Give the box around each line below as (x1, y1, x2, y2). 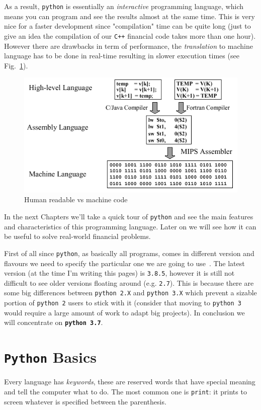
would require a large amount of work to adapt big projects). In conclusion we (4, 307, 245, 317)
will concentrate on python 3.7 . (4, 317, 103, 327)
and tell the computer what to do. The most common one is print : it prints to (4, 386, 247, 396)
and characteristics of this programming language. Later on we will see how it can (4, 221, 256, 231)
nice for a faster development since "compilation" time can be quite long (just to (4, 21, 251, 31)
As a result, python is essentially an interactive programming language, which (4, 1, 244, 11)
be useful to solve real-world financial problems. (4, 231, 151, 241)
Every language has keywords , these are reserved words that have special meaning (4, 376, 255, 387)
